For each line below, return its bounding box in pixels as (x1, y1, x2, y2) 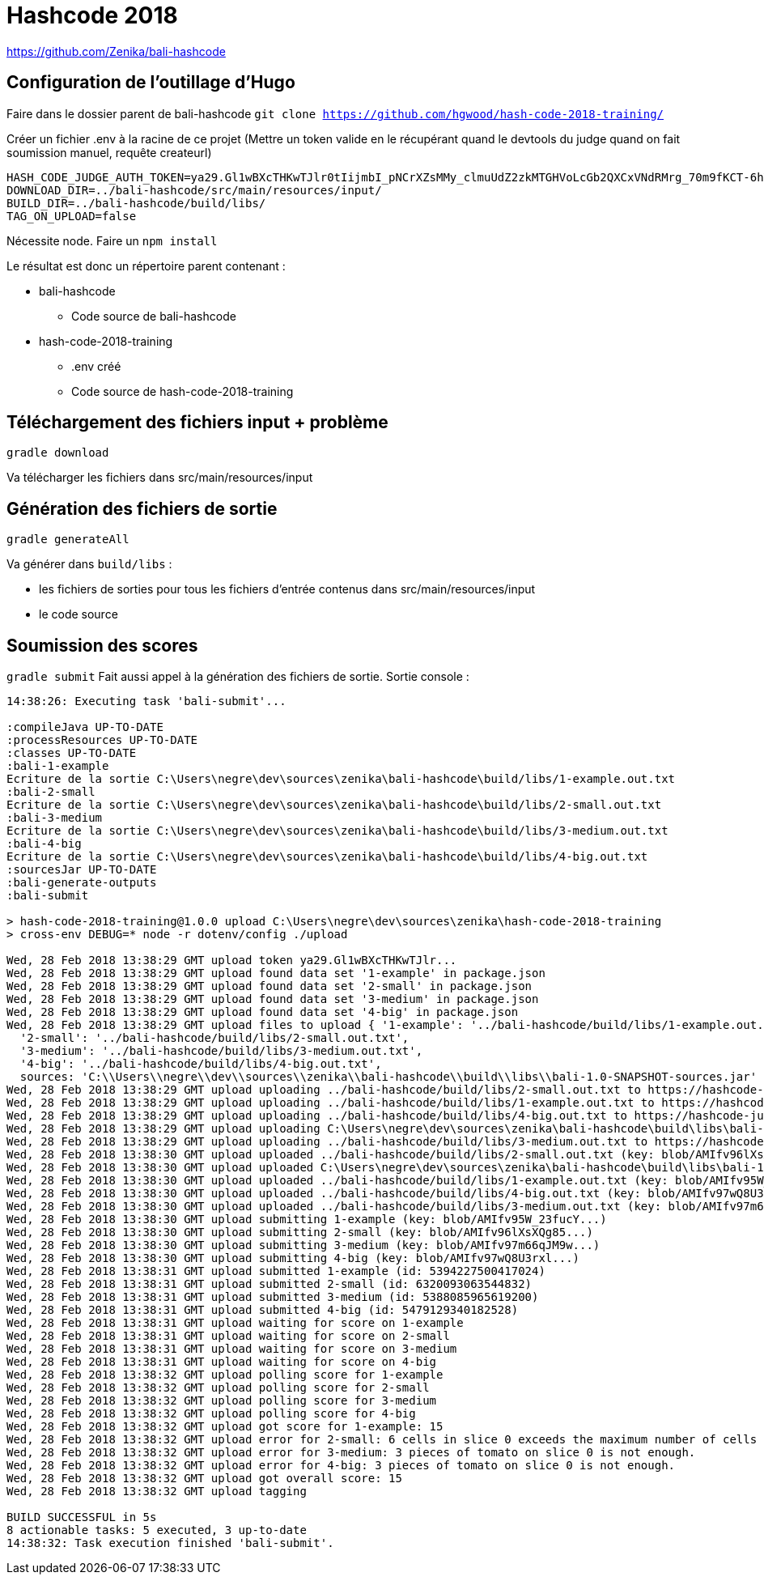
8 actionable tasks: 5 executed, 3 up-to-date (6, 1524, 307, 1537)
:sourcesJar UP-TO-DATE (6, 863, 157, 877)
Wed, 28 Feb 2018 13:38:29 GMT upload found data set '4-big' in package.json (6, 1005, 519, 1019)
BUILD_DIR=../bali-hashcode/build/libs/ (6, 196, 266, 210)
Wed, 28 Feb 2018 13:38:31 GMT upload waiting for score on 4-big (6, 1355, 437, 1369)
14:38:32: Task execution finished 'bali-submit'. (6, 1536, 334, 1550)
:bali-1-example (6, 759, 109, 773)
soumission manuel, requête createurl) (6, 145, 212, 159)
